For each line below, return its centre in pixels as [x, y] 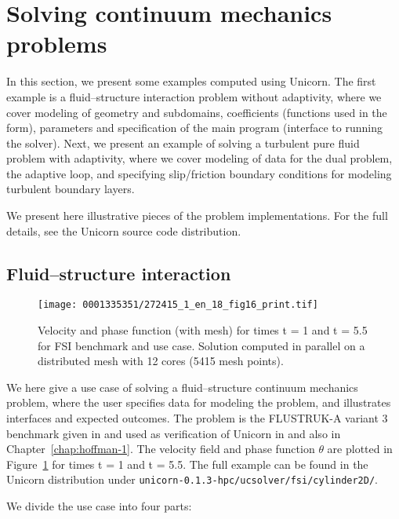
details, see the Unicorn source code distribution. [124, 230]
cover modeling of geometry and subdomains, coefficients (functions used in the [197, 112]
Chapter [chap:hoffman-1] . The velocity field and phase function [161, 449]
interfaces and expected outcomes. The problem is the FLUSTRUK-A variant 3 [197, 418]
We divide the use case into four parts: [99, 506]
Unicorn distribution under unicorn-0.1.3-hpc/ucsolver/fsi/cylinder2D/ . [192, 479]
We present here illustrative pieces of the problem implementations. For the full [197, 216]
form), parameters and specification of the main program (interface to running [194, 128]
